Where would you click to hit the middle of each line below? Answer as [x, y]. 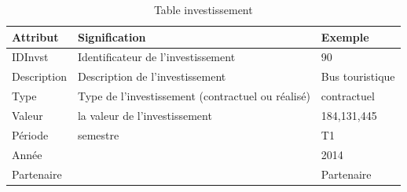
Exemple [345, 36]
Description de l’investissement [152, 76]
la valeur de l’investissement [145, 115]
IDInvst [30, 57]
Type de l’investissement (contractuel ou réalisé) [194, 96]
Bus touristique [358, 76]
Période [30, 134]
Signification [112, 36]
